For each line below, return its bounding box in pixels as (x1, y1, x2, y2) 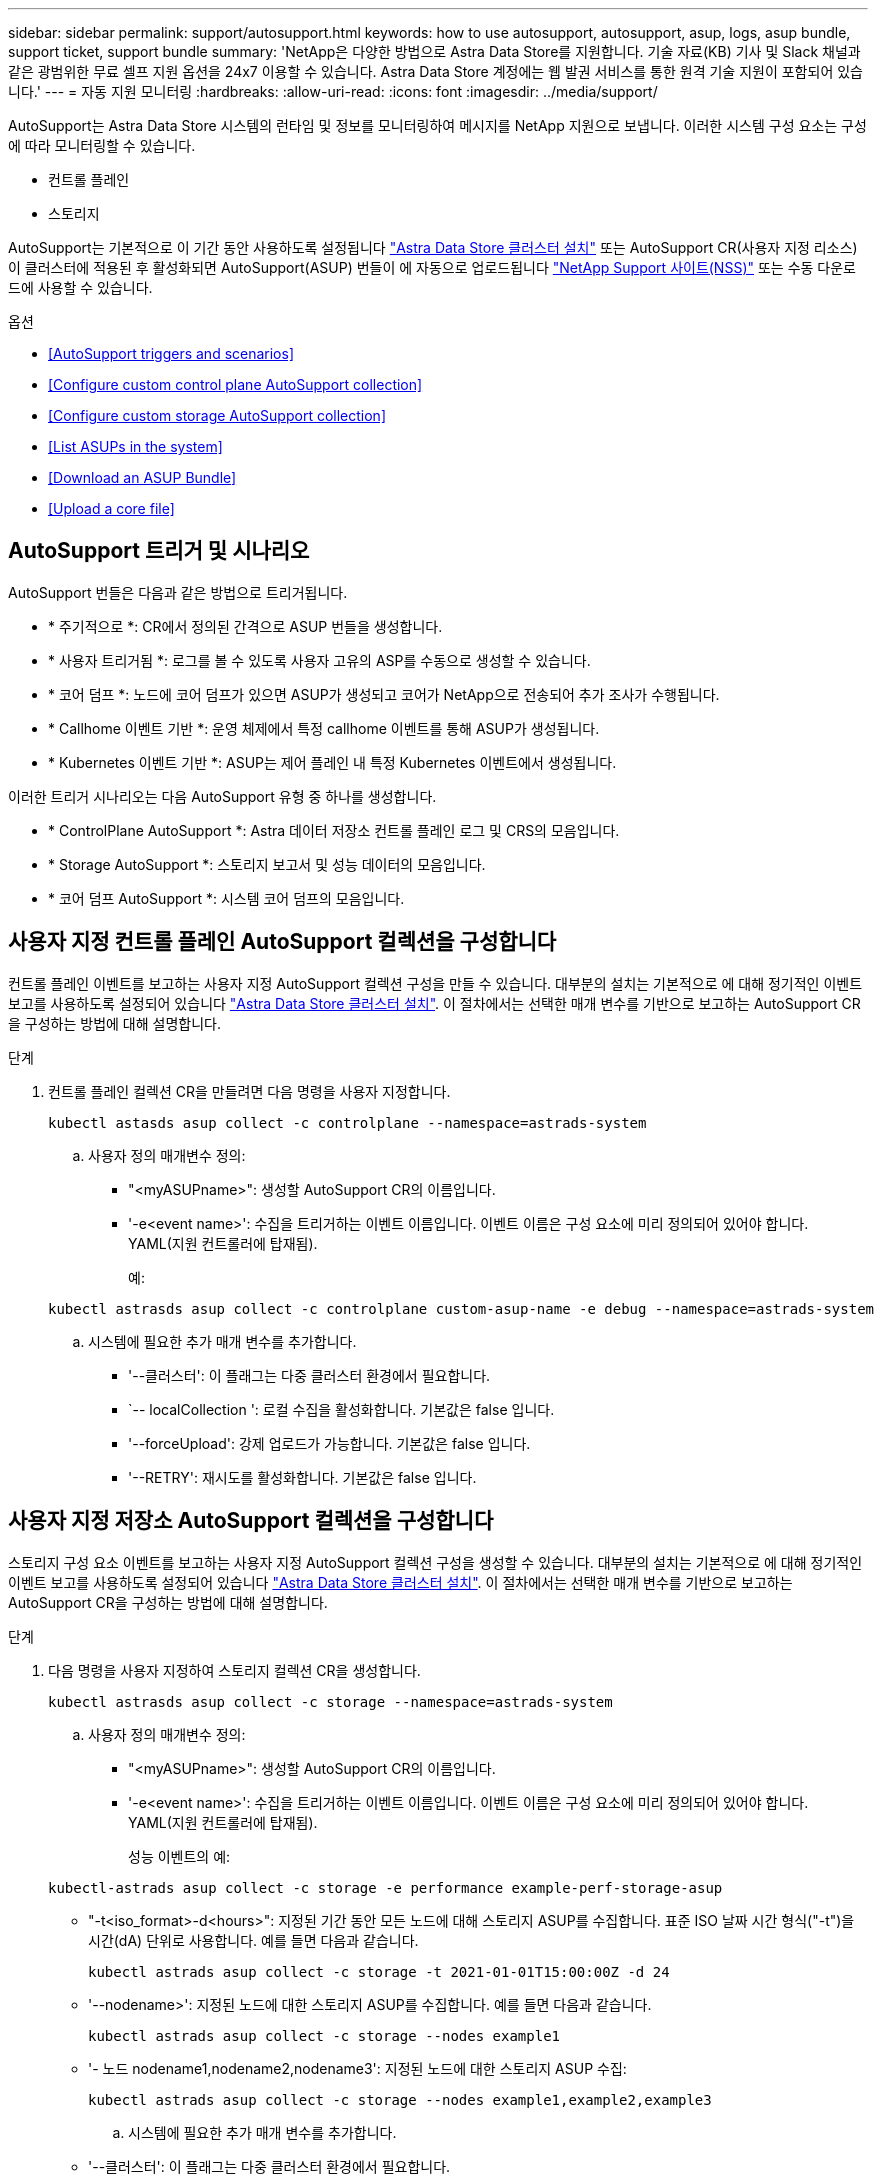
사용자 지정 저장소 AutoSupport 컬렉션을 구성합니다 (8, 1508, 494, 1534)
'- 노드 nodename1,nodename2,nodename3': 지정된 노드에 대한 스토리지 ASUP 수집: (88, 2059, 627, 2077)
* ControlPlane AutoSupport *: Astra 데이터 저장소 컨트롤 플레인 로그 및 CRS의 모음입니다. (48, 821, 620, 839)
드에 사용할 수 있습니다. (8, 279, 153, 296)
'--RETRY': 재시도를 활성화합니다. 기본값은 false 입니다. (128, 1468, 477, 1486)
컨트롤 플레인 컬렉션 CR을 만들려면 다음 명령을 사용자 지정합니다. (48, 1082, 451, 1100)
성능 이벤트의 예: (128, 1847, 231, 1865)
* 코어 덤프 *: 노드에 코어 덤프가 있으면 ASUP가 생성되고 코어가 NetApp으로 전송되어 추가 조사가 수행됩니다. (48, 685, 720, 703)
